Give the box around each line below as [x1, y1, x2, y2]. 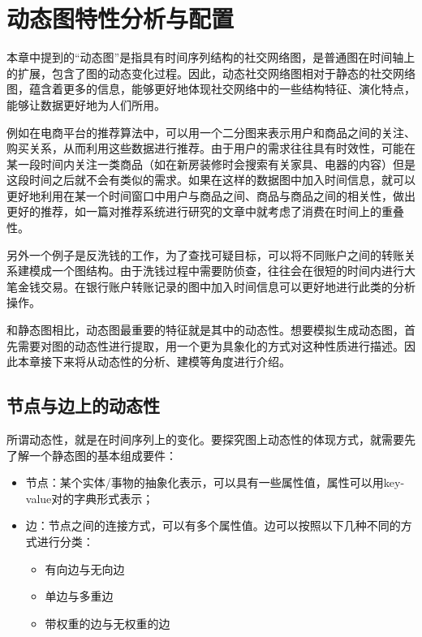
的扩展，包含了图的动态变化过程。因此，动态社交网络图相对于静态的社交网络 [6, 64, 416, 81]
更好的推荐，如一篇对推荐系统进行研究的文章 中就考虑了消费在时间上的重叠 [6, 203, 404, 220]
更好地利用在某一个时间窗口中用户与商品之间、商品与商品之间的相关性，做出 [6, 187, 416, 204]
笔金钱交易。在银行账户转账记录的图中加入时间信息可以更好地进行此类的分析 [6, 278, 416, 295]
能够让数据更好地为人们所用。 [6, 96, 166, 113]
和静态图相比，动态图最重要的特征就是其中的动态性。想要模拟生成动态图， [6, 321, 404, 338]
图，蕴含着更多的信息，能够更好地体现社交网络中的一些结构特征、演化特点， [6, 80, 416, 97]
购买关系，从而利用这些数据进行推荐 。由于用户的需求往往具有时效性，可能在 [6, 140, 416, 157]
